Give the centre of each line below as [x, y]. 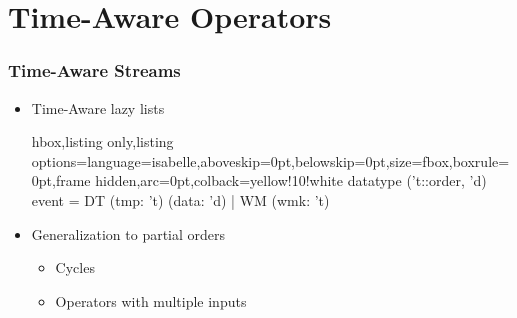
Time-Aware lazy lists [98, 107]
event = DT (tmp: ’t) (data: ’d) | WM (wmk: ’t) [180, 199]
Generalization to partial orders [128, 233]
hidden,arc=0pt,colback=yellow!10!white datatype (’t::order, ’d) [291, 180]
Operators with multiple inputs [151, 300]
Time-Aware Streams [94, 70]
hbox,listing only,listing [102, 141]
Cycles [75, 267]
